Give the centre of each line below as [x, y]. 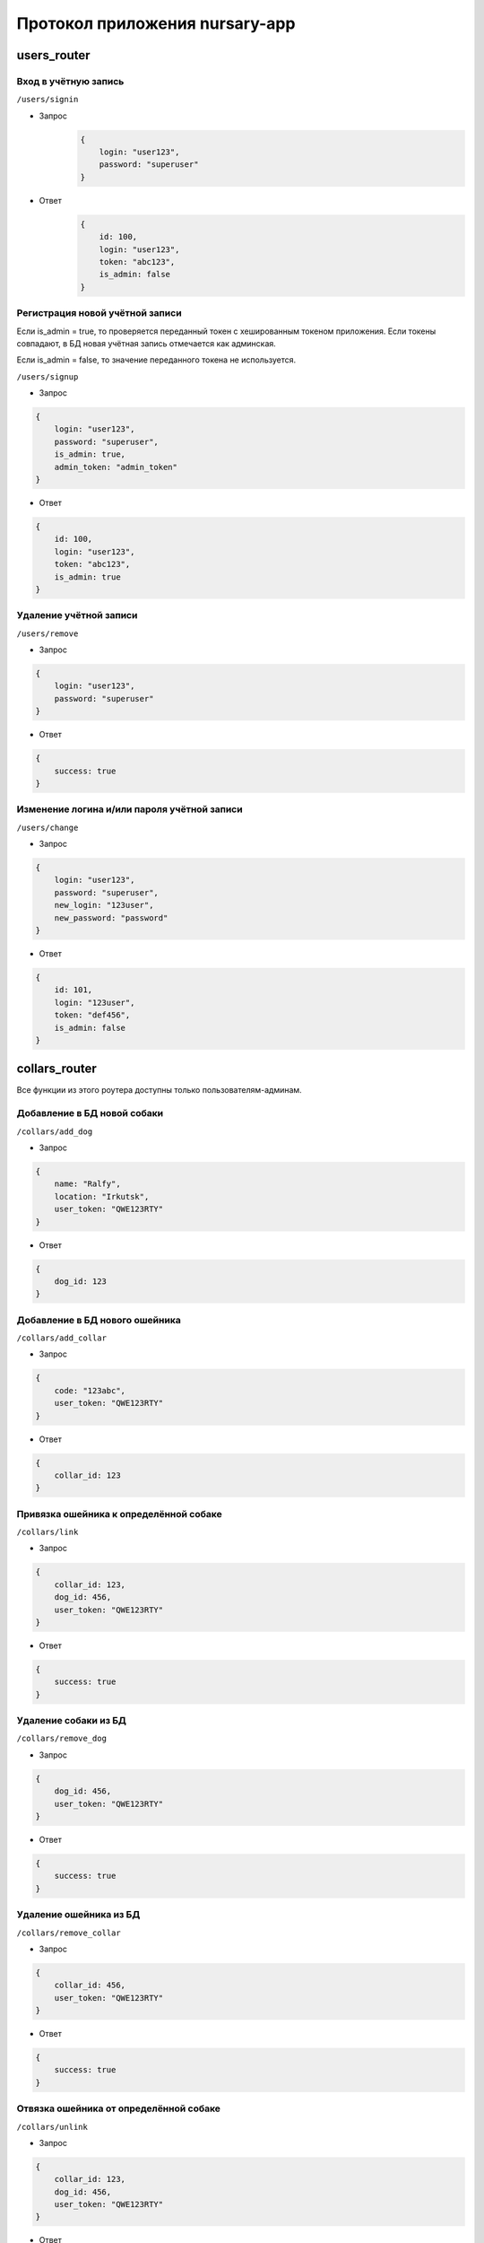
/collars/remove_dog [62, 1739]
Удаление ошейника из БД [78, 1915]
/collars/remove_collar [69, 1933]
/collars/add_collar [62, 1338]
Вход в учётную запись [70, 81]
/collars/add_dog [55, 1131]
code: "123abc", [90, 1390]
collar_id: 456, [90, 1986]
